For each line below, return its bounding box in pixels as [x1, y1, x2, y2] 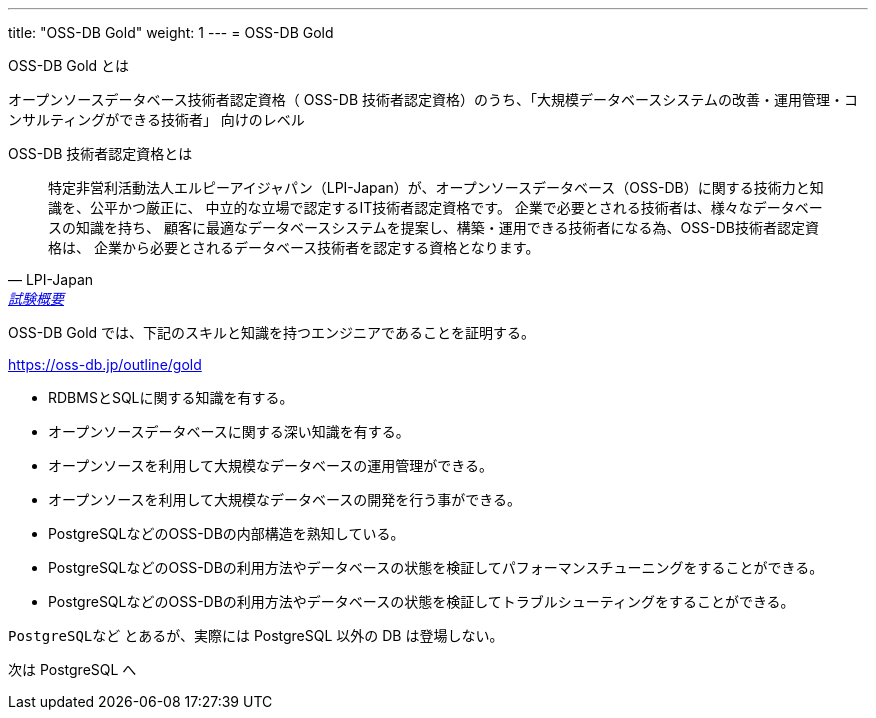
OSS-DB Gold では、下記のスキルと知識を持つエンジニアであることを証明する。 [8, 324, 535, 341]
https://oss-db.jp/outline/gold [8, 356, 202, 373]
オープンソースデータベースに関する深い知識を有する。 [48, 423, 410, 440]
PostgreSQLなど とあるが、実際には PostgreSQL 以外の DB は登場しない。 [8, 627, 504, 644]
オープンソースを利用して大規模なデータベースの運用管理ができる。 [48, 457, 494, 474]
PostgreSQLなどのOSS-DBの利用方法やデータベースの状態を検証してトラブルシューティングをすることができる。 [48, 593, 795, 610]
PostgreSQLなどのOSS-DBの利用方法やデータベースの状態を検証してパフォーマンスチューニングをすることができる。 [48, 559, 824, 576]
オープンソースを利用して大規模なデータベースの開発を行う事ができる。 [48, 491, 522, 508]
